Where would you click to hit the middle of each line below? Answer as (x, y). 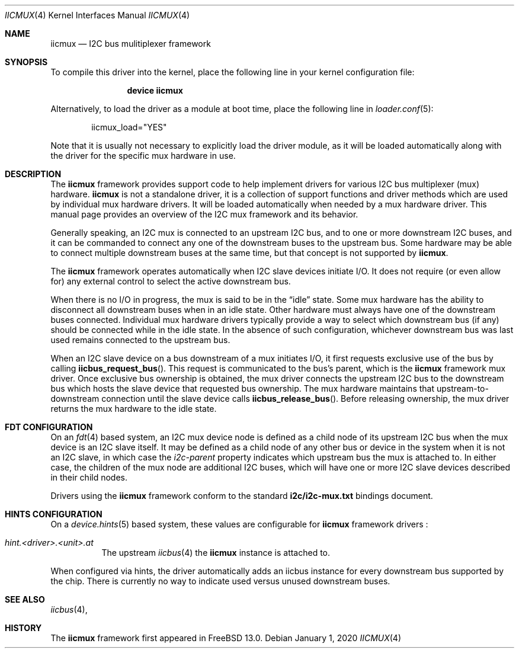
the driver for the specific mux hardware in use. (143, 156)
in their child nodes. (89, 477)
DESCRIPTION (33, 174)
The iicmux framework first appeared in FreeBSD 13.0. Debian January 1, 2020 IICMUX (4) (226, 638)
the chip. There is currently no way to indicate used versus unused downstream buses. (220, 581)
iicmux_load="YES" (129, 127)
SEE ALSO (25, 599)
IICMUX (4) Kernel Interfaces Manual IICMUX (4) (97, 15)
